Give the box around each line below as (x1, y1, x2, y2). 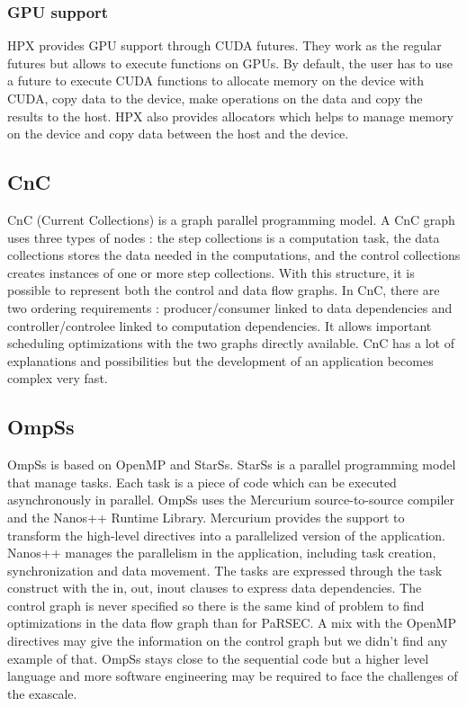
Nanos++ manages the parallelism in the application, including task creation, (7, 543, 436, 562)
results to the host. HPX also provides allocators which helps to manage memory (7, 106, 454, 125)
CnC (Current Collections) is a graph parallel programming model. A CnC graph (7, 210, 455, 228)
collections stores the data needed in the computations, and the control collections (7, 246, 461, 264)
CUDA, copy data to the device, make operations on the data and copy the (7, 89, 423, 107)
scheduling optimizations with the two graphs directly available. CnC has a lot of (7, 334, 454, 353)
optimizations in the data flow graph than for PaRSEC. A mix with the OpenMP (7, 613, 457, 632)
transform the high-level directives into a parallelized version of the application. (7, 525, 445, 544)
